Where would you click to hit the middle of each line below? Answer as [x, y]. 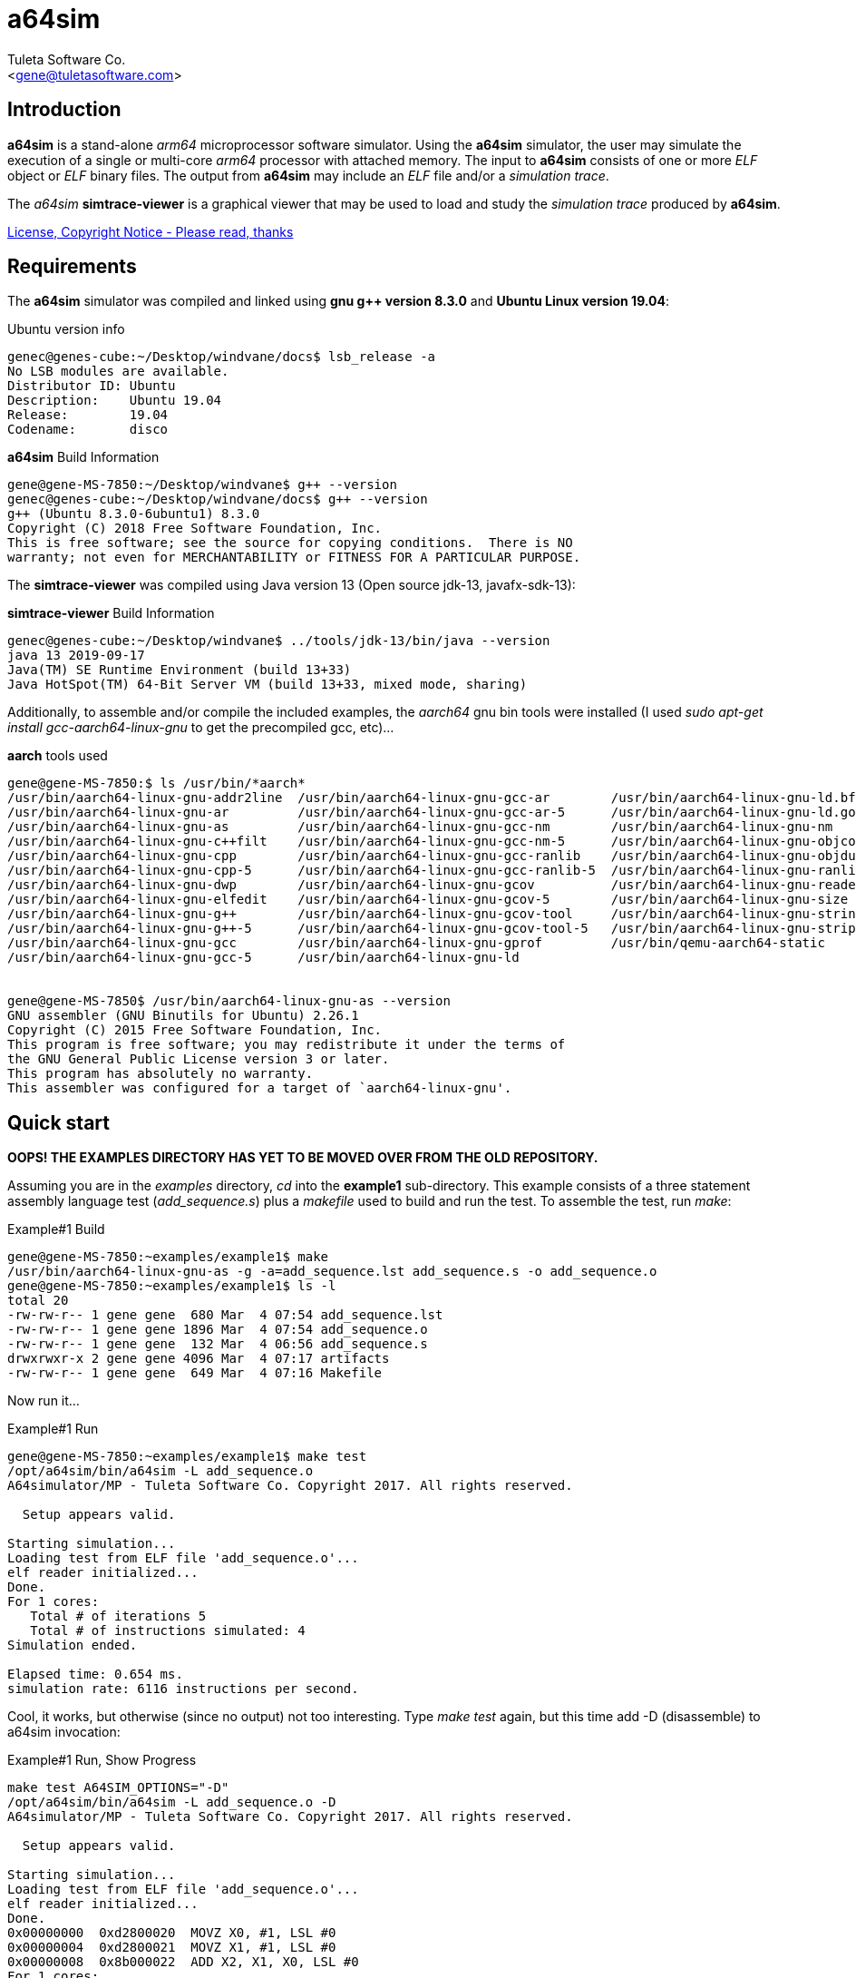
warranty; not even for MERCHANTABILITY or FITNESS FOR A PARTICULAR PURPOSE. [294, 558]
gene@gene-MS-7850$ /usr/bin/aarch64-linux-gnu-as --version [229, 1001]
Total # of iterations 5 [118, 1616]
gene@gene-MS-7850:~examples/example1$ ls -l [172, 1286]
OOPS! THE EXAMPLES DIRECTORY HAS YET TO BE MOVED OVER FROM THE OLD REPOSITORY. [303, 1158]
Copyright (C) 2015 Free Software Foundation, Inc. [195, 1030]
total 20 [38, 1301]
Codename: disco [88, 430]
